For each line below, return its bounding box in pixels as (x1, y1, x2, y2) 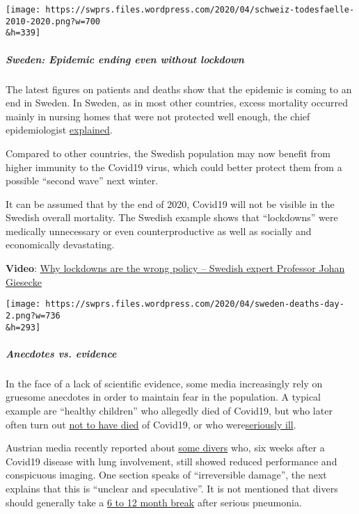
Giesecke (6, 274, 42, 289)
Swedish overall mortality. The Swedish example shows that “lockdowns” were (6, 210, 338, 225)
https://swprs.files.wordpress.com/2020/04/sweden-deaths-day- (45, 299, 344, 310)
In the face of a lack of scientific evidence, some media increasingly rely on (6, 376, 323, 390)
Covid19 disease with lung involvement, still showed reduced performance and (6, 453, 337, 468)
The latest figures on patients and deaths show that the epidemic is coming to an (6, 81, 352, 96)
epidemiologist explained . (6, 122, 113, 137)
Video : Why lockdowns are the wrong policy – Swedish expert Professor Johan (6, 261, 345, 275)
